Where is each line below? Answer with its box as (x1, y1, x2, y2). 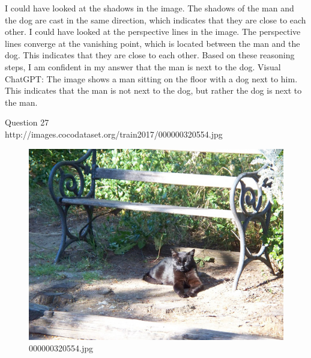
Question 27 (5, 116, 49, 129)
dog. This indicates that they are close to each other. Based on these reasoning (5, 49, 295, 61)
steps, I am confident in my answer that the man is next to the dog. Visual (5, 60, 281, 73)
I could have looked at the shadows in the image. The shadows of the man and (5, 2, 294, 14)
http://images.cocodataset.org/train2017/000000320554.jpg (5, 127, 223, 140)
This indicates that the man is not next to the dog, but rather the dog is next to (5, 84, 302, 97)
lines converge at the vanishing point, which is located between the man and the (5, 37, 300, 49)
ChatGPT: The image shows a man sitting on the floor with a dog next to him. (5, 72, 298, 85)
